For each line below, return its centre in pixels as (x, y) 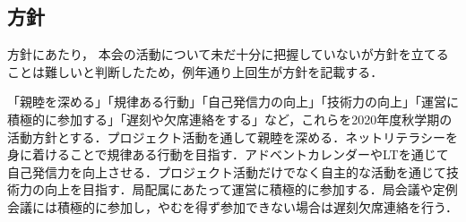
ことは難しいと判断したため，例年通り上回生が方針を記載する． (195, 71)
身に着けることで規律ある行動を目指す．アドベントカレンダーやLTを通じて (228, 154)
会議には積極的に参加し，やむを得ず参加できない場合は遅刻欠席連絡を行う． (233, 206)
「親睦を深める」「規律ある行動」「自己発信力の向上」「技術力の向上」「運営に (233, 102)
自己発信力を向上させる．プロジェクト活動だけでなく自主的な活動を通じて (227, 171)
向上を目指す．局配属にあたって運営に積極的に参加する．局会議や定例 (251, 189)
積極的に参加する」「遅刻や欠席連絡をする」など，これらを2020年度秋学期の (230, 119)
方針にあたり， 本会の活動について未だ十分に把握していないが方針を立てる (228, 54)
